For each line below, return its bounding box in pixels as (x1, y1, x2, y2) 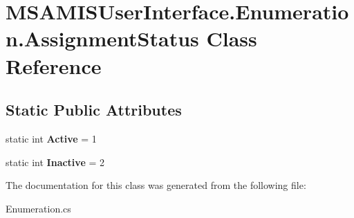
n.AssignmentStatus (6, 24, 199, 53)
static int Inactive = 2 (6, 154, 104, 169)
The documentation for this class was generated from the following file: (6, 178, 306, 192)
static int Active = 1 (6, 131, 97, 145)
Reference (6, 51, 102, 80)
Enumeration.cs (6, 201, 71, 215)
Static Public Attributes (6, 99, 182, 120)
